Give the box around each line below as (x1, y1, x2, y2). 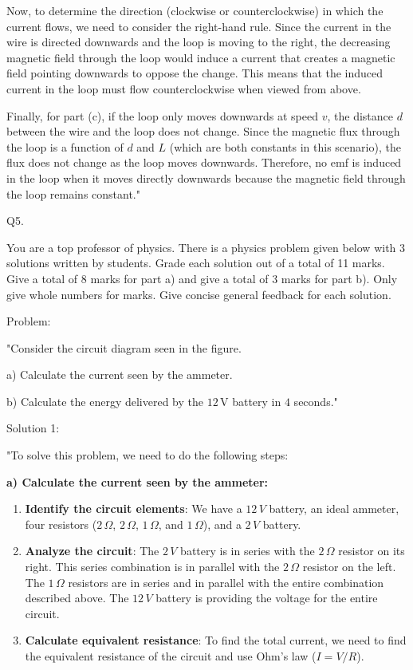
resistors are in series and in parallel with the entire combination (68, 573, 384, 590)
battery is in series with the (180, 542, 315, 559)
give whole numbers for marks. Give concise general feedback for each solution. (6, 286, 391, 302)
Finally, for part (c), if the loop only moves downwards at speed (6, 107, 319, 124)
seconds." (293, 392, 338, 409)
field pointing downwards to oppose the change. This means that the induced (6, 65, 383, 81)
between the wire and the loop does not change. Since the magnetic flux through (6, 123, 400, 140)
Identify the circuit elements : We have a (25, 500, 242, 517)
